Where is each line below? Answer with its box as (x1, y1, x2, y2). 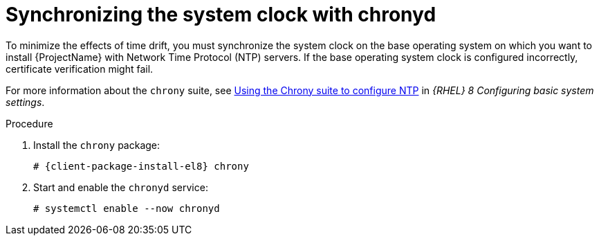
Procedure (6, 117, 53, 130)
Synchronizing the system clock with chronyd (6, 3, 436, 26)
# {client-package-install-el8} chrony (33, 160, 249, 172)
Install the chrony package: (33, 139, 160, 151)
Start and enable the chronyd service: (33, 181, 208, 193)
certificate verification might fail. (6, 62, 154, 75)
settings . (6, 96, 45, 108)
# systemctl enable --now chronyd (33, 202, 220, 214)
